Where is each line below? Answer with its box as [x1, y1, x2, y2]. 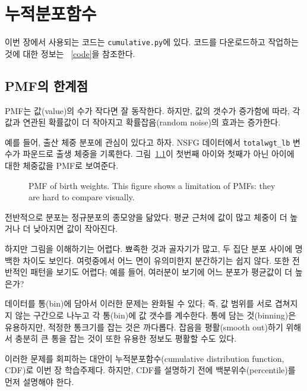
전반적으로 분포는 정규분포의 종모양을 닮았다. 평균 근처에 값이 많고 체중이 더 [5, 210, 287, 223]
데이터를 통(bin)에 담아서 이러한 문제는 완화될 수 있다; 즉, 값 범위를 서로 [5, 297, 273, 310]
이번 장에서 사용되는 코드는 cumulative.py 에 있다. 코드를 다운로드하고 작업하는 [5, 36, 299, 48]
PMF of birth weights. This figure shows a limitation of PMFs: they [29, 179, 276, 191]
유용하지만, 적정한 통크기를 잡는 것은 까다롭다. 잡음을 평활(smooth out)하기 [5, 320, 283, 333]
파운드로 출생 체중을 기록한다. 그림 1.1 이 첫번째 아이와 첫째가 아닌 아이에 [23, 147, 295, 160]
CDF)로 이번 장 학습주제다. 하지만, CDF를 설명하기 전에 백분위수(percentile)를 [5, 364, 296, 376]
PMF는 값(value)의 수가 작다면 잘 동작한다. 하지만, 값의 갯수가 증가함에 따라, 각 [5, 104, 300, 116]
